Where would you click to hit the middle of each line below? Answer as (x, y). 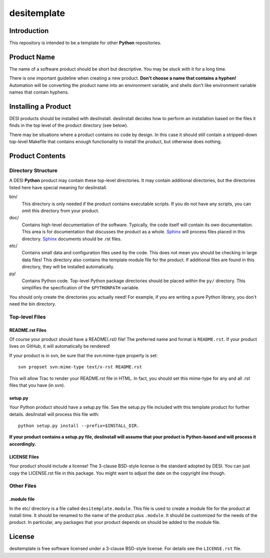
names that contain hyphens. (39, 92)
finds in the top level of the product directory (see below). (69, 126)
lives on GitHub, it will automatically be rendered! (59, 346)
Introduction (29, 31)
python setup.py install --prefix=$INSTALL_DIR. (79, 426)
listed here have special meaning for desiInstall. (58, 187)
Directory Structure (33, 170)
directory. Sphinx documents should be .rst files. (72, 239)
